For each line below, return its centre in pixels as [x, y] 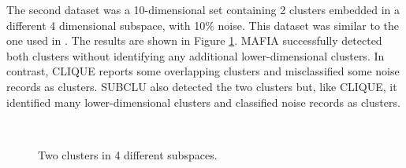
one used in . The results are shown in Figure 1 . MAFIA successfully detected [194, 40]
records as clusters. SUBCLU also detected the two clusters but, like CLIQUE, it [202, 86]
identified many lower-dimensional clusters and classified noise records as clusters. [203, 102]
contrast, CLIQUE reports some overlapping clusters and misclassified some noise [203, 71]
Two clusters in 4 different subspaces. [128, 154]
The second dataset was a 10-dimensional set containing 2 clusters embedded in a [203, 9]
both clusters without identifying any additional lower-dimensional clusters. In [196, 55]
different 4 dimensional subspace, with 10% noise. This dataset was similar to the [203, 25]
